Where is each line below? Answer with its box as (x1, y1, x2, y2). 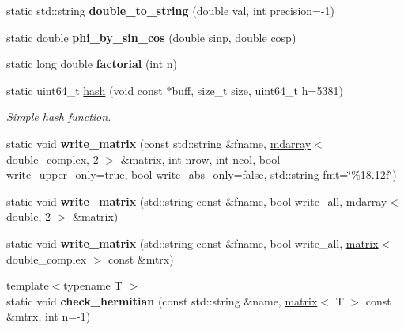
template (6, 277, 49, 294)
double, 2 (6, 208, 51, 225)
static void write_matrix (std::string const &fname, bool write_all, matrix (6, 234, 379, 251)
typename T (63, 277, 123, 294)
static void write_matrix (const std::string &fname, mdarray (6, 135, 311, 151)
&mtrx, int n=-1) (6, 308, 91, 324)
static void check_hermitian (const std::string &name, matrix (6, 292, 318, 309)
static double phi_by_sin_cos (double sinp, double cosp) (6, 28, 296, 45)
